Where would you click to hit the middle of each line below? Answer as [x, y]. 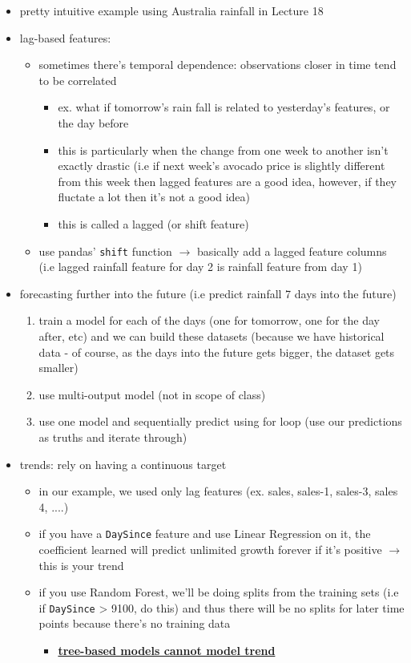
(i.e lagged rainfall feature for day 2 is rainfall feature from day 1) [200, 267]
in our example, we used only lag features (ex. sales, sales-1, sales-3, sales [218, 491]
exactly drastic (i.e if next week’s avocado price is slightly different [222, 166]
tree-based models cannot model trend [167, 650]
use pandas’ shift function [105, 251]
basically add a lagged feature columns [292, 251]
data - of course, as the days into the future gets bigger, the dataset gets [217, 352]
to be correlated [78, 80]
